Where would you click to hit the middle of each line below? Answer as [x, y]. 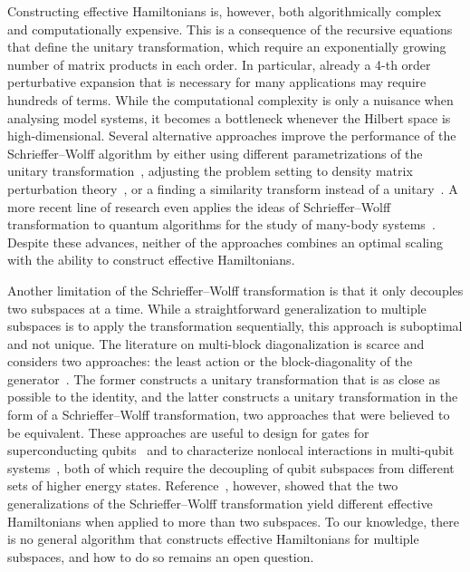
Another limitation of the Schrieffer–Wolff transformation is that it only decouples [235, 290]
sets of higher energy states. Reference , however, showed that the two [203, 485]
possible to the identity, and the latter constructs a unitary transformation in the [233, 397]
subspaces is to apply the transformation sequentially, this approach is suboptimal [235, 326]
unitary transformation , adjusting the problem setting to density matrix [210, 171]
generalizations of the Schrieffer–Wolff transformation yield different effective [220, 504]
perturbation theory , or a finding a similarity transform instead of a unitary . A [233, 188]
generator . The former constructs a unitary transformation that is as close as [224, 378]
